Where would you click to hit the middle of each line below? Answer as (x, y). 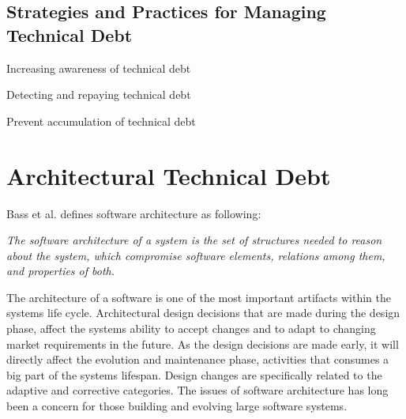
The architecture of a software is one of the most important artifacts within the (199, 297)
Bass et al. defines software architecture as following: (134, 213)
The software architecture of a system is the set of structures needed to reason (194, 240)
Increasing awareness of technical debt (99, 68)
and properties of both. (61, 271)
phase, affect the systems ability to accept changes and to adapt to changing (191, 328)
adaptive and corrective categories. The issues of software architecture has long (197, 390)
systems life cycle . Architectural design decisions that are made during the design (203, 313)
